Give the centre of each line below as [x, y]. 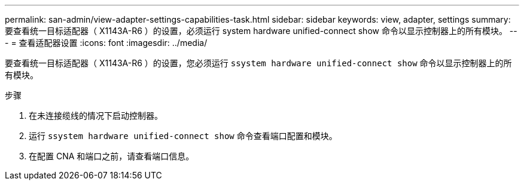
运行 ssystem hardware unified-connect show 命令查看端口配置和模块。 [183, 136]
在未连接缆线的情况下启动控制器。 [96, 115]
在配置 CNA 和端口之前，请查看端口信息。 [112, 156]
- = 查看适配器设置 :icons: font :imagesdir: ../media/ [106, 43]
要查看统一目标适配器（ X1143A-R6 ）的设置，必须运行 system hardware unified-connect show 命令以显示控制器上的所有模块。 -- [261, 31]
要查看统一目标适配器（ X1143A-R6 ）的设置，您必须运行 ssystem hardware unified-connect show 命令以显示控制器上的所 [258, 63]
